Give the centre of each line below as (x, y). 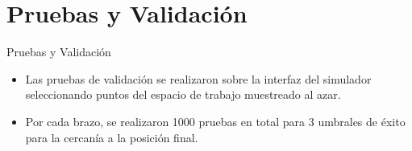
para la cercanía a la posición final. (112, 137)
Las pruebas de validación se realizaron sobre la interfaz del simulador (198, 78)
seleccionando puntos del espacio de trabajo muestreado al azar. (183, 94)
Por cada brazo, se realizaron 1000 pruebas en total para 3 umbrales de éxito (215, 121)
